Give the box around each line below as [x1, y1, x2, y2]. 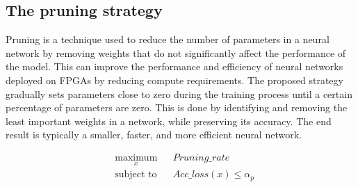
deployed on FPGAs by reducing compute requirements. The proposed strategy [6, 72, 343, 87]
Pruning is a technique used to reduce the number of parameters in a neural [6, 32, 329, 47]
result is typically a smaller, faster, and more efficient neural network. [6, 127, 302, 142]
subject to [115, 170, 157, 180]
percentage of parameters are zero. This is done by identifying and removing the [6, 100, 348, 115]
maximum [115, 152, 158, 163]
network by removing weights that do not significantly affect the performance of [6, 45, 346, 60]
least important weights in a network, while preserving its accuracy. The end [6, 113, 332, 128]
